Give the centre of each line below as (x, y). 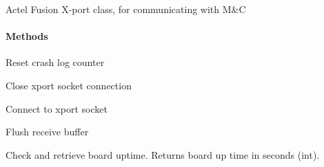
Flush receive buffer (47, 132)
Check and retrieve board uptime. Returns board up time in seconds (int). (163, 154)
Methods (27, 36)
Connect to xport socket (57, 108)
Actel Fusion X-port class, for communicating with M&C (126, 9)
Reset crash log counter (55, 62)
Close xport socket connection (69, 85)
